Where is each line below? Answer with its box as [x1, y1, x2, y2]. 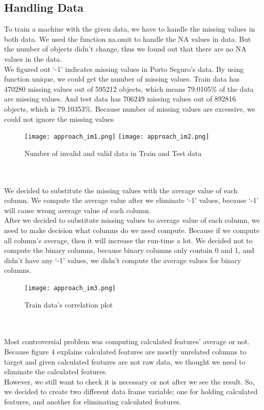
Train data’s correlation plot [24, 299, 113, 310]
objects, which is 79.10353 [4, 103, 85, 114]
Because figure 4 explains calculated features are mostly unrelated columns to [4, 346, 247, 356]
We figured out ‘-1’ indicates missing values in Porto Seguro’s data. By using [4, 63, 244, 74]
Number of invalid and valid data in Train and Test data [24, 147, 202, 158]
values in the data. [4, 53, 62, 64]
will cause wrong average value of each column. [4, 204, 151, 215]
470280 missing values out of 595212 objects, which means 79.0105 [4, 83, 211, 94]
